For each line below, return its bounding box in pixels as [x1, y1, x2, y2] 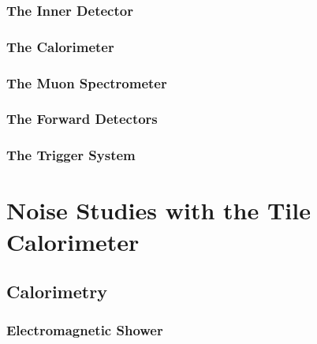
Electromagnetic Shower [6, 320, 163, 340]
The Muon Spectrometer [6, 73, 167, 92]
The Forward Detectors [6, 109, 158, 129]
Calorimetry [6, 279, 107, 304]
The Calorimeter [6, 36, 114, 56]
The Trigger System [6, 145, 136, 165]
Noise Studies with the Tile [6, 194, 311, 226]
